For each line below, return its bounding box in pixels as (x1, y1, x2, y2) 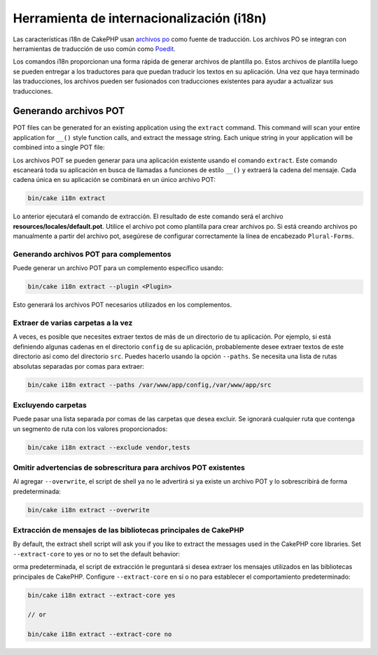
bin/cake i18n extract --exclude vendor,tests (27, 443, 190, 451)
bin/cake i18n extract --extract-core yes (27, 591, 176, 599)
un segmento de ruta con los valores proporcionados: (13, 424, 168, 433)
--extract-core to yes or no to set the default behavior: (13, 549, 181, 558)
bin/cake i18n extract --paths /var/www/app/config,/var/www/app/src (27, 381, 272, 388)
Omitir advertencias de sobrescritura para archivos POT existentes (13, 463, 245, 472)
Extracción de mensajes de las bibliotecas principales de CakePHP (13, 526, 244, 535)
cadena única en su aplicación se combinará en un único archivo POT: (13, 176, 216, 184)
